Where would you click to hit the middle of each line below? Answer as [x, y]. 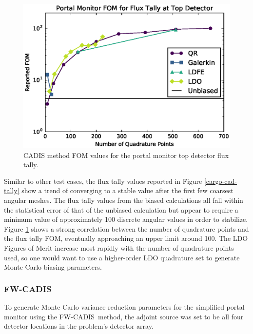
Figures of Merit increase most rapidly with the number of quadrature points [119, 247]
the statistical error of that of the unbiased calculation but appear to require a [121, 209]
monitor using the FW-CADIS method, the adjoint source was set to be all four [124, 316]
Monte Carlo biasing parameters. [53, 267]
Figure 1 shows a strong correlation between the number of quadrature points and [126, 228]
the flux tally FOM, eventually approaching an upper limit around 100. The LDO [126, 238]
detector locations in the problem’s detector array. [79, 326]
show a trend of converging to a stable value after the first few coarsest [127, 190]
